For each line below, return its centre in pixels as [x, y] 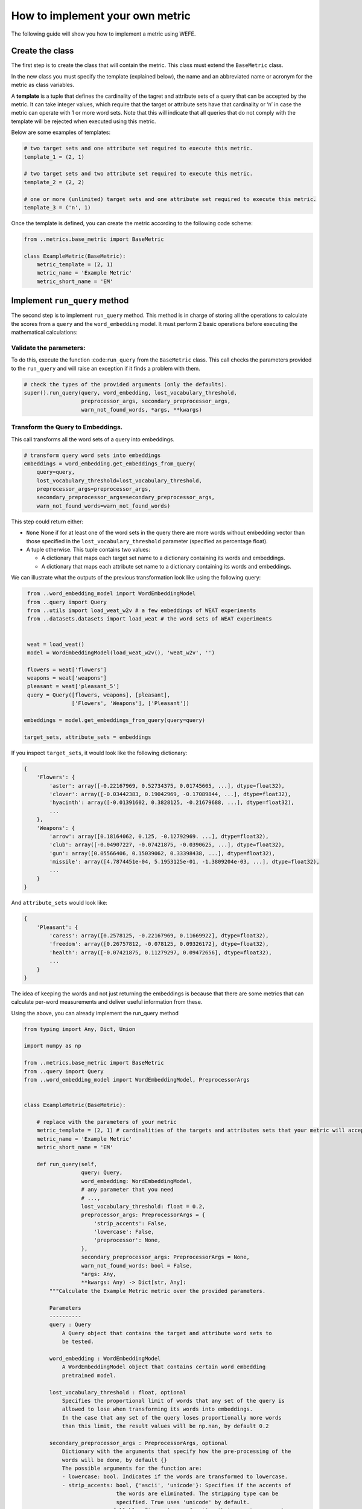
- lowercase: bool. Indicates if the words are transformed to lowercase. [175, 1477]
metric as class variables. [43, 85]
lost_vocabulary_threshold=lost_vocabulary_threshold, [119, 480]
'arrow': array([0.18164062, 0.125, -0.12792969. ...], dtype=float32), [159, 836]
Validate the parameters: [48, 348]
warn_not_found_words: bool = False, [137, 1265]
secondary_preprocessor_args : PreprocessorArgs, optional [138, 1443]
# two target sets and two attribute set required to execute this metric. [138, 174]
